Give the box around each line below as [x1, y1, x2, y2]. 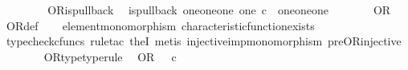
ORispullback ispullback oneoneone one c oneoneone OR [47, 2, 391, 17]
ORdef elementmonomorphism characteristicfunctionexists [6, 17, 315, 33]
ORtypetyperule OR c [43, 48, 177, 64]
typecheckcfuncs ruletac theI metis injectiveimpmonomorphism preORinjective [6, 33, 402, 49]
